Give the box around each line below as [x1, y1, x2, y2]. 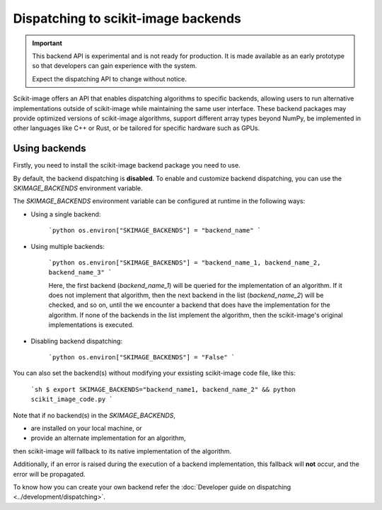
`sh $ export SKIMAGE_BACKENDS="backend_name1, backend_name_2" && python [30, 386, 296, 393]
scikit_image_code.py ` [30, 395, 113, 403]
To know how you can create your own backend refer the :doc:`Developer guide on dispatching [13, 482, 291, 491]
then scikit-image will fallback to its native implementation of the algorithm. [13, 446, 232, 456]
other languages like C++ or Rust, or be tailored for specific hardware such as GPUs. [13, 124, 260, 132]
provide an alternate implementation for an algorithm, [30, 434, 187, 442]
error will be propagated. [13, 470, 86, 478]
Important [32, 39, 63, 47]
